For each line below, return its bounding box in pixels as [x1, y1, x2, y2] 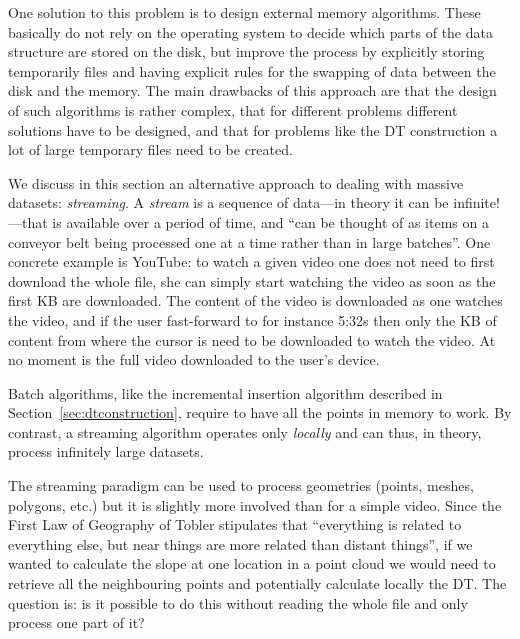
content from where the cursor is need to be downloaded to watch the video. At [8, 329, 496, 350]
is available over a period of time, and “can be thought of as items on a [52, 211, 489, 232]
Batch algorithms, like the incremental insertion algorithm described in [8, 382, 443, 403]
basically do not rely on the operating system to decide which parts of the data [8, 21, 493, 42]
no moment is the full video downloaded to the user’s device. [8, 349, 380, 370]
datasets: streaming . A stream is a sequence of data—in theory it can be [8, 192, 449, 213]
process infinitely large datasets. [8, 441, 204, 462]
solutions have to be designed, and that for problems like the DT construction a [8, 119, 498, 140]
